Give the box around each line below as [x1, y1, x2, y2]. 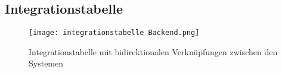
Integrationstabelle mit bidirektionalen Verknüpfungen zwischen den [29, 45, 278, 58]
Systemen [29, 57, 64, 69]
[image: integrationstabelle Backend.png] [29, 28, 200, 37]
